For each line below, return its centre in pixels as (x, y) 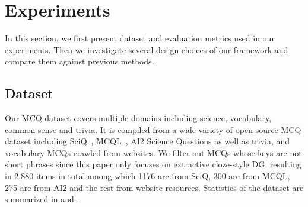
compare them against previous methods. (80, 61)
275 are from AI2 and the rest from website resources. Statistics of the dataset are (154, 187)
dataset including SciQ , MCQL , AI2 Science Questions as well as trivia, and (147, 141)
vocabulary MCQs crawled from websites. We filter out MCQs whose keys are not (153, 152)
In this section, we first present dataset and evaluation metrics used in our (140, 38)
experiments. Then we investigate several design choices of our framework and (147, 49)
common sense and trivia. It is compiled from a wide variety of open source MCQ (153, 129)
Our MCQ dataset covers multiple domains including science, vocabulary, (138, 118)
